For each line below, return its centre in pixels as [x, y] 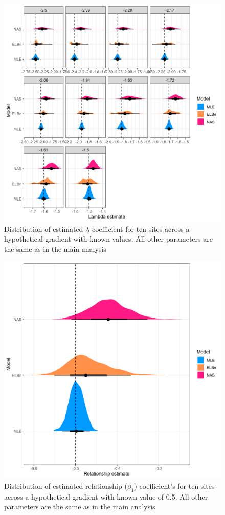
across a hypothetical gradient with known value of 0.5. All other [106, 496]
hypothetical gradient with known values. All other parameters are [108, 239]
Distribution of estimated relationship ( [66, 486]
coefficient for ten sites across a [141, 229]
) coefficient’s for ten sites [174, 486]
